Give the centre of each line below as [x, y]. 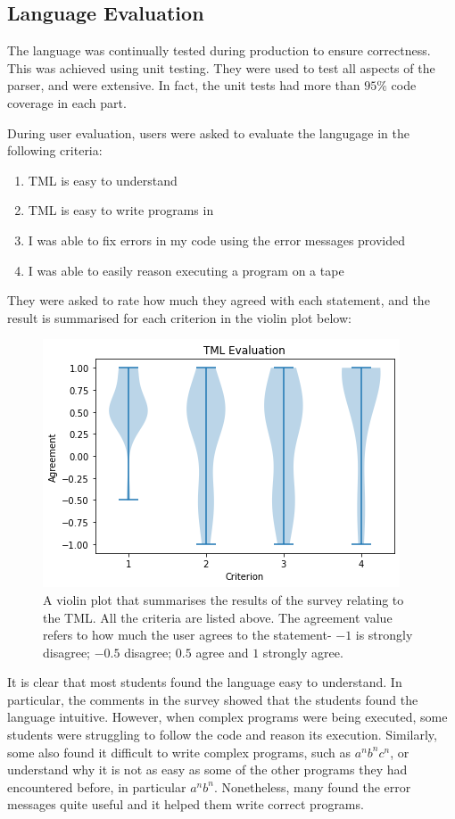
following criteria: [55, 150]
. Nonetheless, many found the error [312, 786]
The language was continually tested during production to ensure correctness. [219, 50]
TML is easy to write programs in [121, 210]
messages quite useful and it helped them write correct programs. [186, 804]
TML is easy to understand [103, 180]
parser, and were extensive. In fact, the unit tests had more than [184, 85]
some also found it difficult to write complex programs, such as [179, 752]
